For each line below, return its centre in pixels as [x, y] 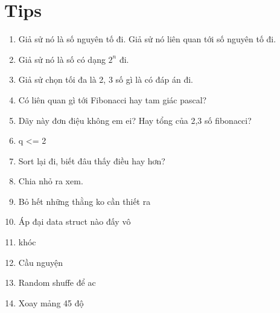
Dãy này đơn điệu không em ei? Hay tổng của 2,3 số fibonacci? [135, 120]
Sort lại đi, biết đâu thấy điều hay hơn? [92, 160]
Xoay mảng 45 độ [51, 302]
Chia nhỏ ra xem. [51, 181]
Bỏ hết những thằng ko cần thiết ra [84, 201]
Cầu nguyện [40, 262]
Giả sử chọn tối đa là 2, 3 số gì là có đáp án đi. [106, 79]
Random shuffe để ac [57, 282]
